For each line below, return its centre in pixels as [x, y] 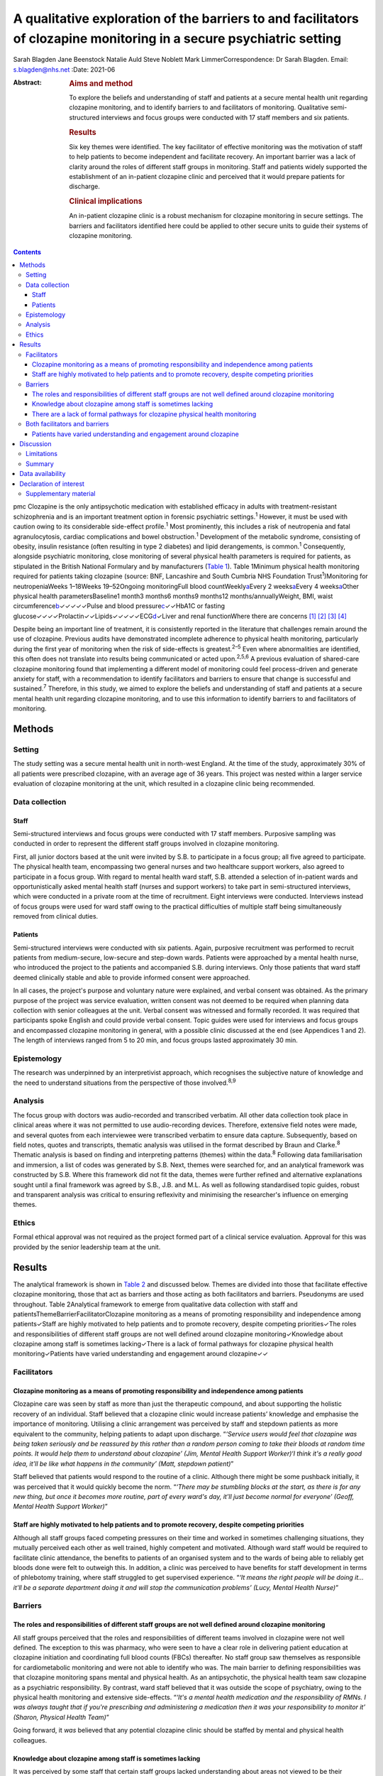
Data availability [43, 474]
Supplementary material [61, 493]
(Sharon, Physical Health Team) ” [61, 1717]
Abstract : [27, 82]
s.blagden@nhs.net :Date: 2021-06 [64, 69]
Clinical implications [106, 201]
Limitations [42, 454]
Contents [27, 251]
